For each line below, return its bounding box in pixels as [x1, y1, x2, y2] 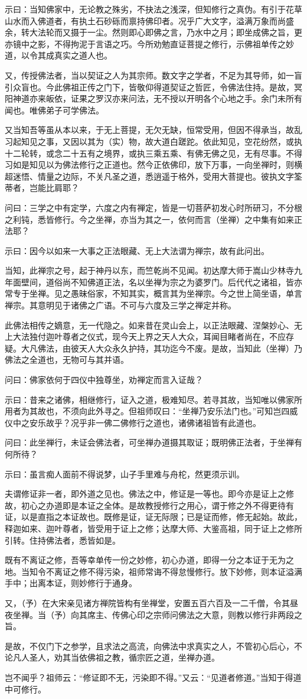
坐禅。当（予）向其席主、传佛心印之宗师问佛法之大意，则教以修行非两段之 [12, 608, 302, 620]
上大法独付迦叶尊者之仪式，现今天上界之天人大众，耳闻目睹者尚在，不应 [5, 330, 286, 343]
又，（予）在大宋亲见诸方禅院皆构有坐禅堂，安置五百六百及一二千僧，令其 [5, 596, 290, 609]
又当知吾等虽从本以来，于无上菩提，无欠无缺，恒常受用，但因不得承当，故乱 [5, 123, 302, 136]
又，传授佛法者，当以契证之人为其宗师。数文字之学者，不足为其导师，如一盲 [5, 69, 302, 81]
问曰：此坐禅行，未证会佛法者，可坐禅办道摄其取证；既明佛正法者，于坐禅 [5, 436, 294, 448]
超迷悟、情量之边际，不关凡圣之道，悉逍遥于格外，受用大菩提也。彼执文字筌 [5, 170, 302, 182]
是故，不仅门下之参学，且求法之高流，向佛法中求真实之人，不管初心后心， [5, 639, 294, 652]
